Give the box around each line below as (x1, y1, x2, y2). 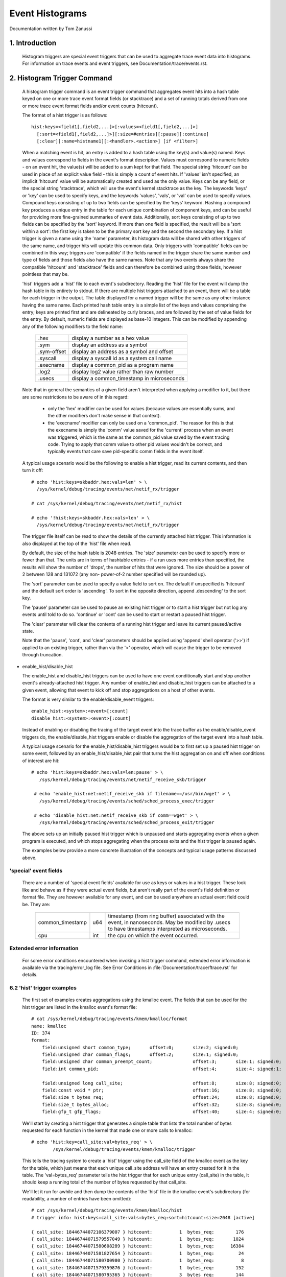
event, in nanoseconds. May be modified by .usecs (108, 919, 231, 926)
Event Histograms (9, 8, 87, 19)
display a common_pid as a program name (71, 362, 174, 369)
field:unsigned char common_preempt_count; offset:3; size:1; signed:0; (41, 1059, 282, 1065)
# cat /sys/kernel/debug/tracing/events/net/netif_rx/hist (31, 501, 182, 506)
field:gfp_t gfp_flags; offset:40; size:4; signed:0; (41, 1109, 282, 1115)
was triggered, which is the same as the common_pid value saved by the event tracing (47, 434, 230, 440)
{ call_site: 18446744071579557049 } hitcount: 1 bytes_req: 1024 (31, 1236, 244, 1242)
